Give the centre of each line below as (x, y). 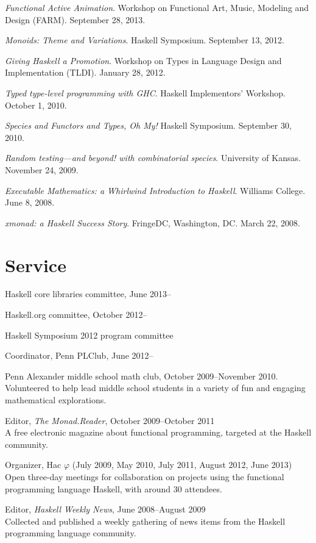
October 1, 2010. (36, 105)
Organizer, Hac (33, 465)
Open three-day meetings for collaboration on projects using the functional (145, 476)
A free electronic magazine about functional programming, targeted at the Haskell (158, 432)
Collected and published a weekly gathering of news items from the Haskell (145, 521)
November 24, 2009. (42, 169)
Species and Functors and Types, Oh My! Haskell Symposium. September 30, (148, 125)
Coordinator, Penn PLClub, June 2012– (79, 355)
